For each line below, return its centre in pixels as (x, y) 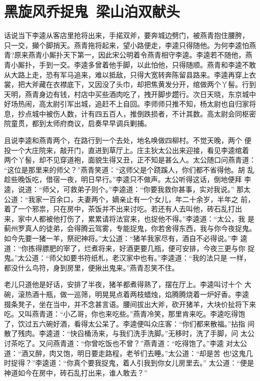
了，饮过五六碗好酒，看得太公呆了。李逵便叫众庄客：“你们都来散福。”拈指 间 (129, 323)
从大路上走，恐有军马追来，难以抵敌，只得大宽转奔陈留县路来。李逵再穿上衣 (130, 74)
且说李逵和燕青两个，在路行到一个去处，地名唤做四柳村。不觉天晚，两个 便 (128, 140)
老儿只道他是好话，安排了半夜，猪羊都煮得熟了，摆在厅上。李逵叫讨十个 (123, 284)
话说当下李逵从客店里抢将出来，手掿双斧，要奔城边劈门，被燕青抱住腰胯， (126, 35)
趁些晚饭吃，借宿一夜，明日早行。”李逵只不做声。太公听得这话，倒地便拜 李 (128, 179)
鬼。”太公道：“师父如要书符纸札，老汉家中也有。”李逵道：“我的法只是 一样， (127, 258)
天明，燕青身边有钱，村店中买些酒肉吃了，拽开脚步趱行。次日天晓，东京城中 (130, 94)
